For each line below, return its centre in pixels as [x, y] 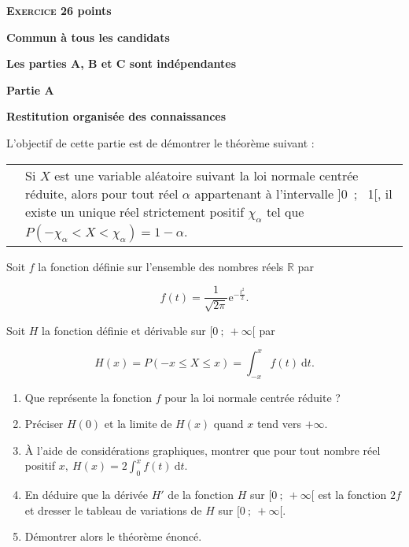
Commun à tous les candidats [88, 37]
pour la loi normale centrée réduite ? [252, 397]
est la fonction [352, 495]
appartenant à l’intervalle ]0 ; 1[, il [293, 193]
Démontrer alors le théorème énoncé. [113, 536]
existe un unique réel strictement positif [135, 211]
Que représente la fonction [88, 397]
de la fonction [201, 495]
